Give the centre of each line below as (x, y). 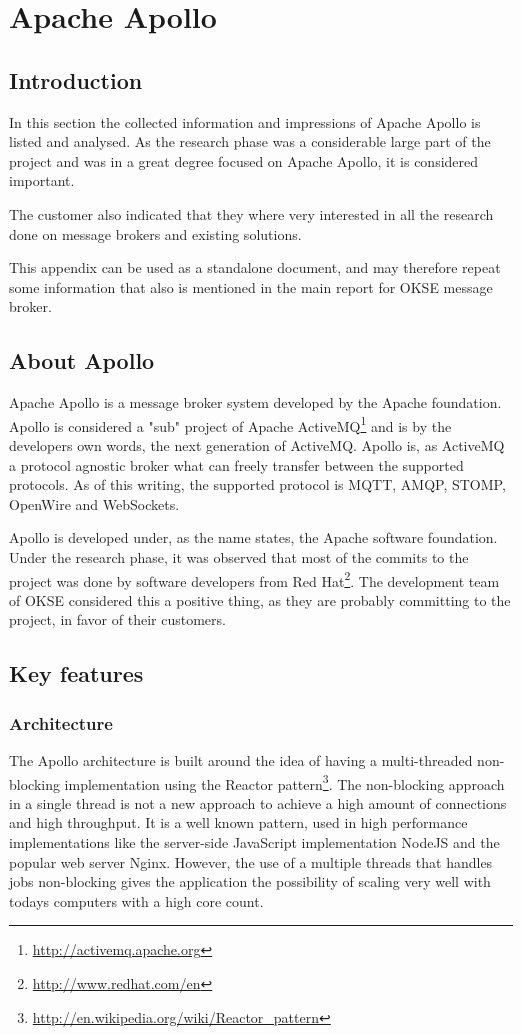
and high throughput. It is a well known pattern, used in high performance (238, 822)
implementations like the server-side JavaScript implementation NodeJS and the (254, 842)
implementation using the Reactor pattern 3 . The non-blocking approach (284, 782)
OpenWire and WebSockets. (94, 503)
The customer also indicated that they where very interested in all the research (251, 213)
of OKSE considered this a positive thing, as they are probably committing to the (260, 599)
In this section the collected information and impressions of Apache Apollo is (245, 121)
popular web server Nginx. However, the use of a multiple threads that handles (251, 861)
